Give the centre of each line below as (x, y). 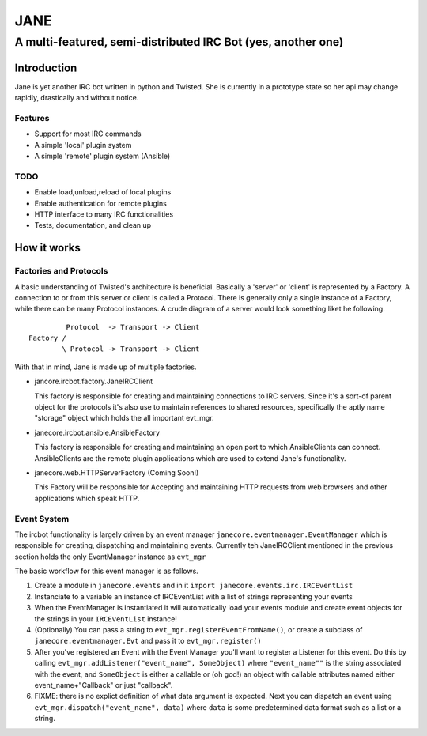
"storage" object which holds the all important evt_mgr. (124, 418)
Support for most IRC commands (88, 134)
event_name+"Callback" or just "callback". (104, 685)
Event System (42, 519)
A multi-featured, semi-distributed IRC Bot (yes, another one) (179, 42)
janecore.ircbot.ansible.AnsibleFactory (97, 432)
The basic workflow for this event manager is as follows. (107, 571)
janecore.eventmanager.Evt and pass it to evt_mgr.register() (148, 641)
